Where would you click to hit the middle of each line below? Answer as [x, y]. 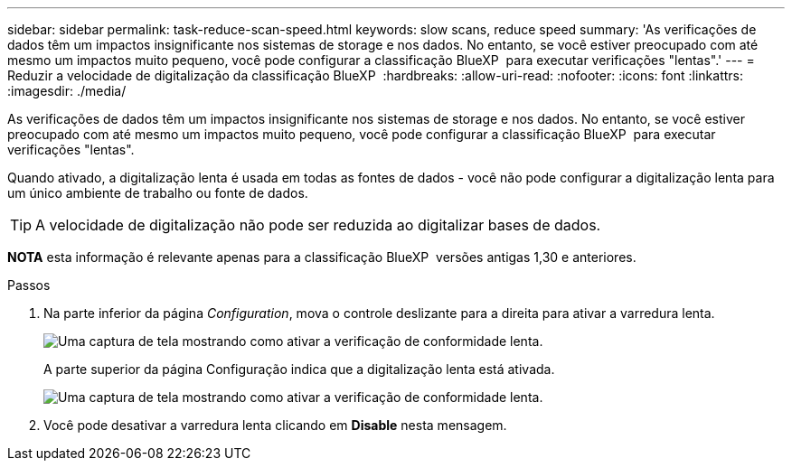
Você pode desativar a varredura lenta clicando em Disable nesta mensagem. [275, 425]
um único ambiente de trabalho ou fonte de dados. [158, 193]
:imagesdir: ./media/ [67, 91]
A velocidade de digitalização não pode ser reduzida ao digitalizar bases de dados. [318, 225]
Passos [29, 285]
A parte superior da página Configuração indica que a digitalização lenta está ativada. [299, 369]
